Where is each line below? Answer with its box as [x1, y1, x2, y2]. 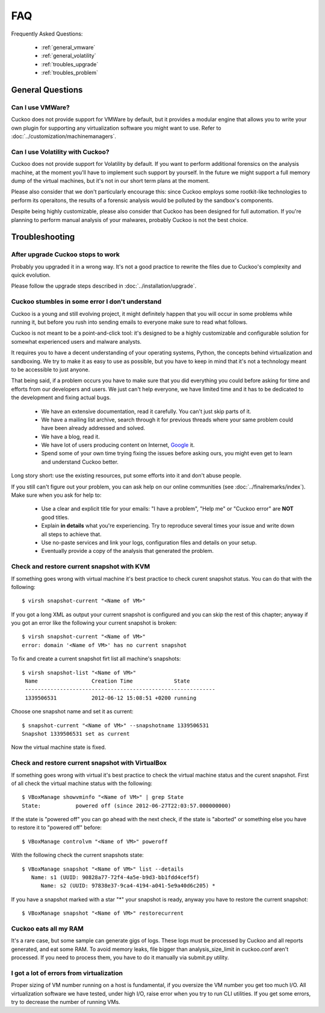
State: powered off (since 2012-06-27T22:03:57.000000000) [22, 802, 232, 809]
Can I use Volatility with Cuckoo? [11, 148, 110, 156]
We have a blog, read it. [41, 433, 101, 440]
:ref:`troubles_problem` [41, 69, 99, 77]
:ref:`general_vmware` [41, 43, 96, 51]
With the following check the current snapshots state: [11, 851, 144, 859]
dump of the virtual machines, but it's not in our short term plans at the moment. [11, 177, 210, 184]
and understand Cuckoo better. [41, 458, 119, 465]
